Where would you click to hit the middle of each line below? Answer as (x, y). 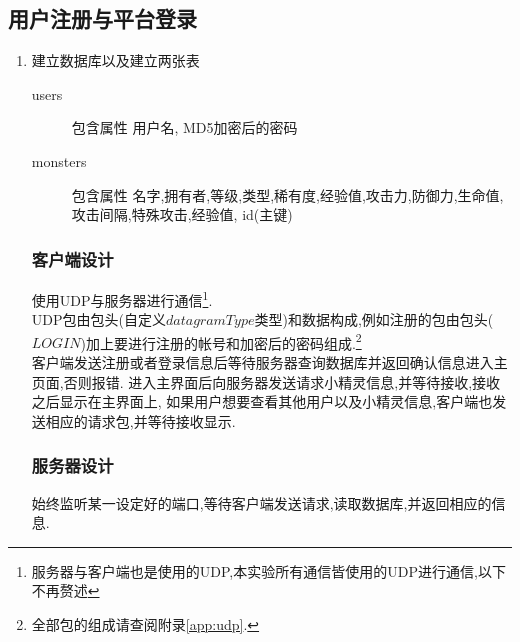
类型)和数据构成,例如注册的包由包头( (374, 319)
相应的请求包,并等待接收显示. (140, 420)
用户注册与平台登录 (102, 18)
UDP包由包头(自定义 (98, 319)
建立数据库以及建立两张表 (115, 60)
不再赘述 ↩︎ (65, 590)
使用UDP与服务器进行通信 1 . (122, 298)
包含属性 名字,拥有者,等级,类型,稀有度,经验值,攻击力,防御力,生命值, (287, 194)
